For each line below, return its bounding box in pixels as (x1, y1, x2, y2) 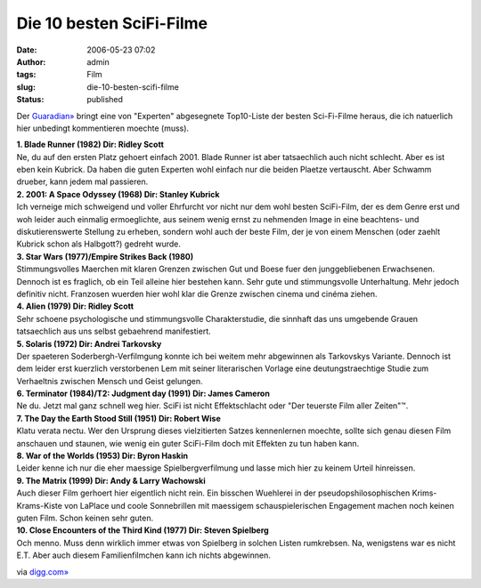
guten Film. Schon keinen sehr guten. (16, 512, 154, 523)
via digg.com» (16, 566, 69, 577)
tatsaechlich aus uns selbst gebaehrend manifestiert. (16, 326, 211, 337)
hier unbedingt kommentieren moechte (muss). (16, 123, 190, 133)
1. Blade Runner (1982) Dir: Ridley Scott (16, 139, 165, 150)
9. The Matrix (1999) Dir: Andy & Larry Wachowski (16, 475, 206, 486)
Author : (16, 56, 46, 67)
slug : (16, 81, 36, 93)
